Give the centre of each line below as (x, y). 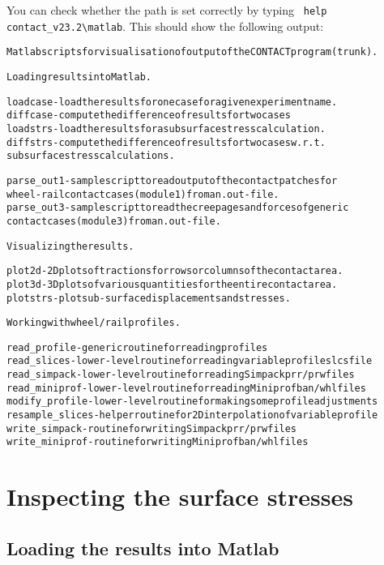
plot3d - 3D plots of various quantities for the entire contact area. (172, 284)
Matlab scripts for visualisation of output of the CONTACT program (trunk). (192, 52)
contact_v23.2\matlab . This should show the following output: (165, 26)
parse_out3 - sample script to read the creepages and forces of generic (178, 208)
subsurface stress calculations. (91, 156)
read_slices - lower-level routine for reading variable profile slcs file (190, 361)
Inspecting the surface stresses (180, 497)
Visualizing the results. (70, 246)
